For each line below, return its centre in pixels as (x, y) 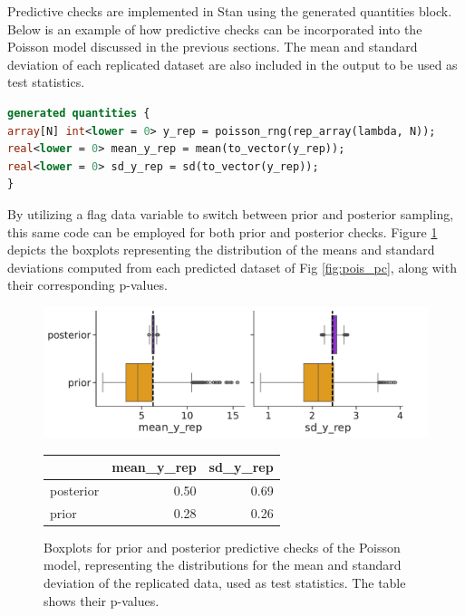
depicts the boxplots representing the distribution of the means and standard (221, 250)
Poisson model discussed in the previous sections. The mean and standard (213, 47)
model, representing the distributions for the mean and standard (223, 565)
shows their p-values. (102, 600)
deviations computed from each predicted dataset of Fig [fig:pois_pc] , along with (232, 267)
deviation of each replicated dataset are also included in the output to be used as (232, 64)
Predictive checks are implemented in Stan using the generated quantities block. (230, 11)
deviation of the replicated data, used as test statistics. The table (225, 583)
